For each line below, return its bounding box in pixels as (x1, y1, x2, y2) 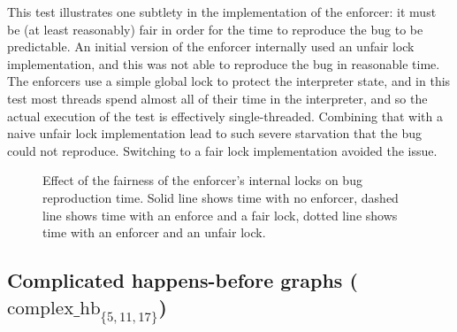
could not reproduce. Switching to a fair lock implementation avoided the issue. (7, 141, 438, 159)
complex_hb (7, 298, 101, 318)
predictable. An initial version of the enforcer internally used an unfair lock (7, 37, 415, 56)
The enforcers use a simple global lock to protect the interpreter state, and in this (7, 72, 451, 90)
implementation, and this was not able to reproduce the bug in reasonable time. (7, 54, 440, 73)
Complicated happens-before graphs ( (7, 266, 358, 294)
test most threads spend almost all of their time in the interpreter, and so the (7, 89, 428, 107)
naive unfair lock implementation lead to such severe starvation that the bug (7, 124, 422, 143)
